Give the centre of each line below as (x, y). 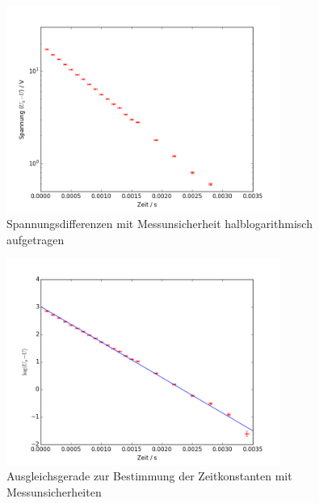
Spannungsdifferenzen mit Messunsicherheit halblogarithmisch (159, 223)
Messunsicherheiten (54, 491)
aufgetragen (36, 239)
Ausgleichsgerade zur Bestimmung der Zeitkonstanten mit (149, 476)
